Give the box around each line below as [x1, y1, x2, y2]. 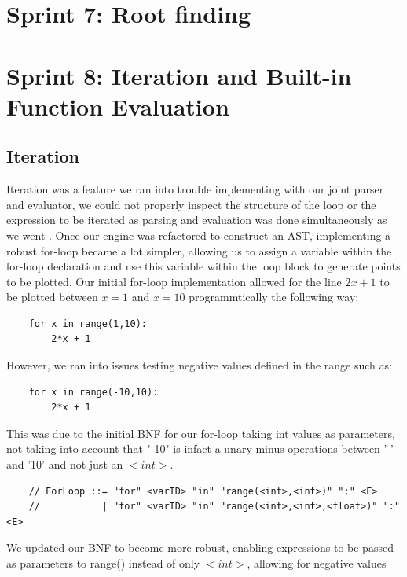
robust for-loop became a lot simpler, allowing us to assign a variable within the [6, 242, 392, 259]
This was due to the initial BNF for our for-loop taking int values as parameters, [6, 424, 395, 441]
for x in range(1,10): [28, 318, 147, 329]
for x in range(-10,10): [28, 386, 159, 398]
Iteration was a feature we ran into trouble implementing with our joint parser [6, 181, 384, 197]
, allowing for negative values [247, 555, 387, 571]
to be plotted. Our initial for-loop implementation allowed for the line [6, 273, 342, 289]
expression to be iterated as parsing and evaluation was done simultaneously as [6, 211, 387, 228]
